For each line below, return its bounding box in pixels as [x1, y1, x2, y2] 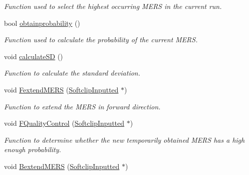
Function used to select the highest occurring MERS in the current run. [4, 1, 222, 11]
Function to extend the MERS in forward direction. [4, 101, 161, 111]
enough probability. [4, 144, 61, 155]
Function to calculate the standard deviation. [4, 68, 141, 78]
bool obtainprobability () [4, 17, 80, 28]
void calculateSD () [4, 51, 63, 61]
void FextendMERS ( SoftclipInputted [4, 84, 119, 94]
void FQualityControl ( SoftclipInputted [4, 118, 125, 128]
